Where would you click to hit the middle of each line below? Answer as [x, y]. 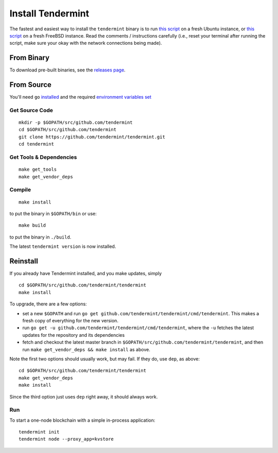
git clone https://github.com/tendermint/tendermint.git [92, 137]
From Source [30, 85]
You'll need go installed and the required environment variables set [81, 97]
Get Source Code [31, 110]
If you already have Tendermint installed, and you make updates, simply [86, 274]
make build [32, 225]
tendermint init [39, 432]
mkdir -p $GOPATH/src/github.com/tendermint [76, 123]
